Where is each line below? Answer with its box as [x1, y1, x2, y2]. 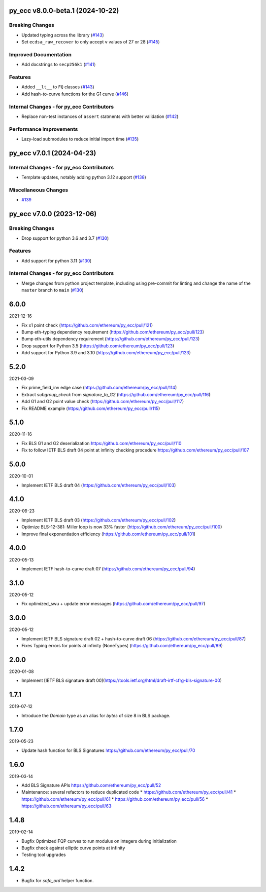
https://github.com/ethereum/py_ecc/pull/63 [21, 803, 112, 809]
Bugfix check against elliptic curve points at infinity [21, 845, 125, 851]
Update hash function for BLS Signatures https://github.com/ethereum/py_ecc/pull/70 [21, 747, 196, 753]
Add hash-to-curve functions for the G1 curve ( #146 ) [21, 91, 129, 97]
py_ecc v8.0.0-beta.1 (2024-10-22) [9, 6, 119, 15]
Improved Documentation [9, 51, 72, 58]
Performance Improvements [9, 126, 78, 133]
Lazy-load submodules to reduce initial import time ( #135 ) [21, 136, 139, 142]
